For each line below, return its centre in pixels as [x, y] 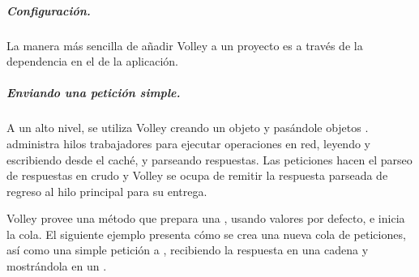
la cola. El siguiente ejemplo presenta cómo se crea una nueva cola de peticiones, [206, 234]
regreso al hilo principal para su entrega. [107, 191]
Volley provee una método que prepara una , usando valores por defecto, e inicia [206, 218]
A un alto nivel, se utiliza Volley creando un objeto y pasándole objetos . [188, 128]
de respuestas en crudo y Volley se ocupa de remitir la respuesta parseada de [197, 175]
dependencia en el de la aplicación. [92, 61]
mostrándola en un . [57, 266]
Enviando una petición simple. [94, 93]
